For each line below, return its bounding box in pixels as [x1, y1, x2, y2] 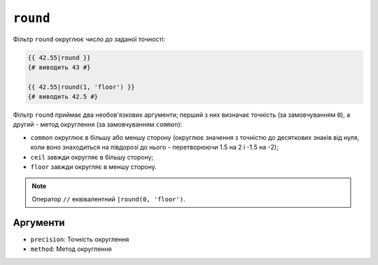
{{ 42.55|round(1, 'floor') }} [27, 83, 136, 91]
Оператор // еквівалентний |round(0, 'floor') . [31, 194, 185, 203]
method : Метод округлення [30, 245, 112, 253]
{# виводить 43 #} [27, 63, 91, 71]
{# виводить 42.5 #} [27, 93, 98, 101]
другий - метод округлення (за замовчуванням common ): [13, 120, 183, 129]
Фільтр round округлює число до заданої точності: [13, 35, 166, 43]
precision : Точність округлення [30, 235, 129, 243]
